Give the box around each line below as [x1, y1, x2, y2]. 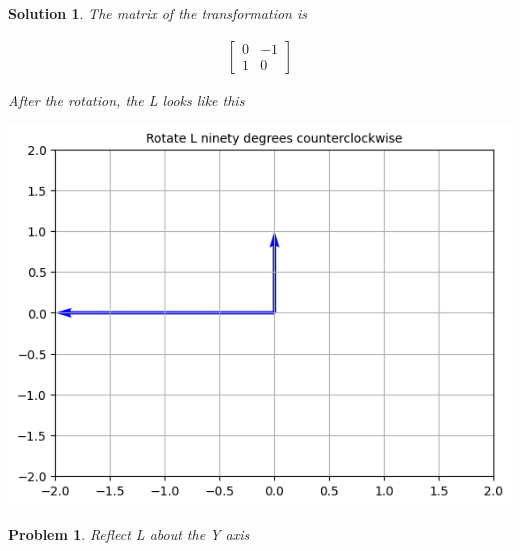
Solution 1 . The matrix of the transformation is [8, 3, 307, 23]
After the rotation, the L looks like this [8, 89, 245, 110]
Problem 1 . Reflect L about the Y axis [8, 523, 250, 544]
